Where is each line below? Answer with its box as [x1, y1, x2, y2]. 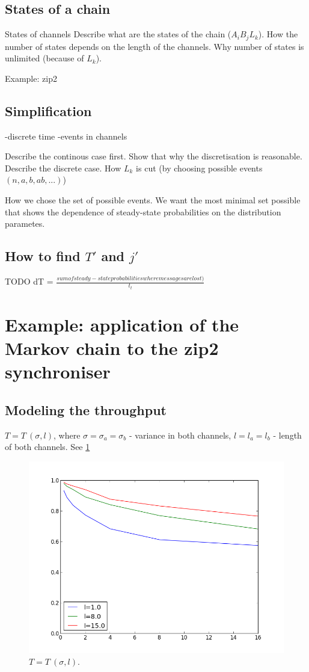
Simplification [5, 101, 92, 120]
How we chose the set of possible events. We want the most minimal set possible [5, 194, 301, 206]
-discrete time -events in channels [5, 129, 127, 142]
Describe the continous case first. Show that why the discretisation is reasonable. [5, 150, 302, 162]
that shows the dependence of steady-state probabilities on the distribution [5, 205, 281, 218]
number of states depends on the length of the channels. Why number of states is [5, 40, 304, 52]
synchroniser [5, 359, 111, 384]
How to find [5, 247, 81, 265]
